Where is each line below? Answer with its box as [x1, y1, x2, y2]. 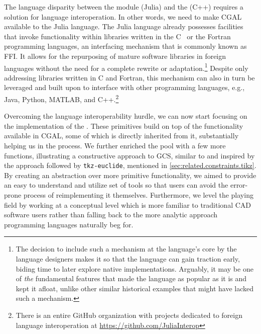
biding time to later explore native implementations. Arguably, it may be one [16, 263, 253, 274]
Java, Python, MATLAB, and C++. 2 [4, 93, 119, 104]
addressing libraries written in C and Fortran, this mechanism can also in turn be [4, 72, 255, 82]
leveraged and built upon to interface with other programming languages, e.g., [4, 82, 245, 93]
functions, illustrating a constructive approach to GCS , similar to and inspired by [4, 150, 255, 160]
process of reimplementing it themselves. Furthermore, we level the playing [23, 190, 253, 200]
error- [230, 180, 248, 190]
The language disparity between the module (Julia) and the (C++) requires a [4, 2, 243, 12]
